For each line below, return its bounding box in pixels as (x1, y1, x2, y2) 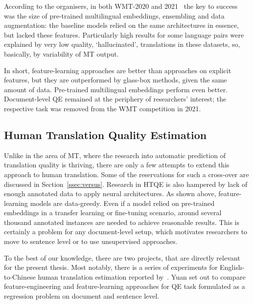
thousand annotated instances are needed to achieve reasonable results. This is (4, 217, 239, 227)
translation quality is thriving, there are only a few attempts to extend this (4, 160, 230, 170)
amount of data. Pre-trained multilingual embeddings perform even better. (4, 84, 228, 94)
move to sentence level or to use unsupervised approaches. (4, 236, 178, 246)
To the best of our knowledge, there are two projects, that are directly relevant (4, 252, 240, 263)
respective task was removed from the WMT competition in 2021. (4, 103, 201, 113)
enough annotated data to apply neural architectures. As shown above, (4, 188, 216, 199)
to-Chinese (4, 271, 36, 282)
